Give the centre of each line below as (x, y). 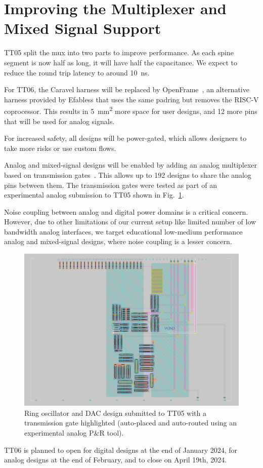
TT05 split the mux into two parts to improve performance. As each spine (119, 52)
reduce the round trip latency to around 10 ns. (77, 72)
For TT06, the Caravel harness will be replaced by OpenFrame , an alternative (127, 89)
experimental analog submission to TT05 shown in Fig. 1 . (94, 195)
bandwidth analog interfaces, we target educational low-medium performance (123, 231)
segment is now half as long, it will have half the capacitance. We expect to (121, 62)
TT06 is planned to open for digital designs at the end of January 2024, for (121, 450)
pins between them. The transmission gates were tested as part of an (111, 185)
